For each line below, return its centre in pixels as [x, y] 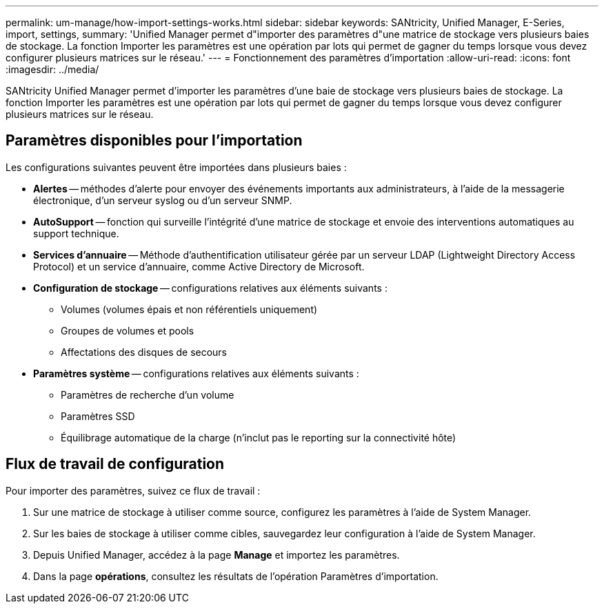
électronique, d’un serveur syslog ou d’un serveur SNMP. [163, 200]
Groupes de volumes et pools [128, 330]
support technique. [76, 233]
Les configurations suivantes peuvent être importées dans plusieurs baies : [176, 167]
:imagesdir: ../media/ [52, 69]
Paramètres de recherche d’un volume [148, 395]
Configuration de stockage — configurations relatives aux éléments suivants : [210, 288]
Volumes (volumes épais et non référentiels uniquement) [189, 309]
